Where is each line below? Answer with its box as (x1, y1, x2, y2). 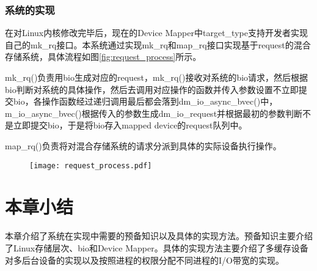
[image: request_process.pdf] (29, 161, 152, 170)
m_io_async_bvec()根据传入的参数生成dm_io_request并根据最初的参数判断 (5, 106, 303, 119)
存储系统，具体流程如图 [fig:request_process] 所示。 (5, 50, 202, 63)
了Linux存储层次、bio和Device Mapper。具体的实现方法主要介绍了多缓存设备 (5, 241, 308, 254)
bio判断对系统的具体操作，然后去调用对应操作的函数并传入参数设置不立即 (5, 83, 299, 95)
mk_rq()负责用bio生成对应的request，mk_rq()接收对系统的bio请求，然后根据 (5, 71, 308, 83)
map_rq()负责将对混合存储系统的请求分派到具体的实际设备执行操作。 (5, 139, 282, 152)
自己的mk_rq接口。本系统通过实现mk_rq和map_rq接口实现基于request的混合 (5, 38, 311, 51)
